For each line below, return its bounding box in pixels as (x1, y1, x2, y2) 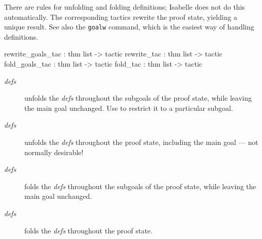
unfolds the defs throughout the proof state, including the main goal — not (24, 137, 258, 147)
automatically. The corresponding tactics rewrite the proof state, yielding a (4, 11, 238, 22)
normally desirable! (24, 146, 84, 157)
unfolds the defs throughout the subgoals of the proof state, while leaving (24, 93, 252, 103)
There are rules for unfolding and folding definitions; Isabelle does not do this (4, 2, 245, 12)
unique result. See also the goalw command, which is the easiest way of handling (4, 21, 254, 32)
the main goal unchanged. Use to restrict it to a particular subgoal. (24, 102, 233, 113)
